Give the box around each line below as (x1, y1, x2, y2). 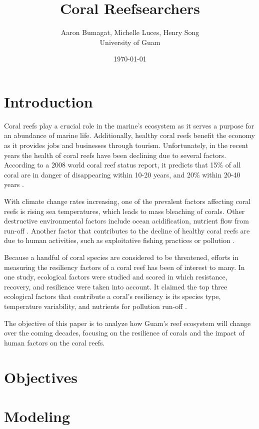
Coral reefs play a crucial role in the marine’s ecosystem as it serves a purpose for (4, 120, 254, 130)
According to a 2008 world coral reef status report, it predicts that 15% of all (4, 159, 241, 170)
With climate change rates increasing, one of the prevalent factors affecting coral (4, 196, 251, 206)
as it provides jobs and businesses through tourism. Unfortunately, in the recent (4, 140, 248, 150)
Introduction (4, 91, 93, 111)
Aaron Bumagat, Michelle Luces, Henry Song (60, 27, 199, 37)
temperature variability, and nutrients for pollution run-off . (4, 300, 187, 311)
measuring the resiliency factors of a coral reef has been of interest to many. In (4, 261, 245, 272)
